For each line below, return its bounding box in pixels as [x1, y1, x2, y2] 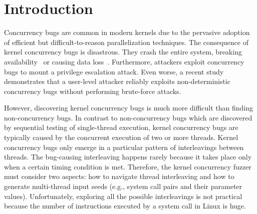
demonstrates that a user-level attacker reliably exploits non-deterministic [4, 76, 231, 86]
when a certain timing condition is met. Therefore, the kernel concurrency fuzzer [4, 161, 251, 171]
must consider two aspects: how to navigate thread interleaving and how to [4, 171, 234, 181]
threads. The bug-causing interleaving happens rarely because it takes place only [4, 151, 252, 162]
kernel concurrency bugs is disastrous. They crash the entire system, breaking [4, 46, 242, 57]
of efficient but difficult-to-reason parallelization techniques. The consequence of [4, 36, 248, 47]
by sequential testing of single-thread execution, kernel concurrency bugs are [4, 122, 238, 132]
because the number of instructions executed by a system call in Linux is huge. [4, 200, 246, 211]
